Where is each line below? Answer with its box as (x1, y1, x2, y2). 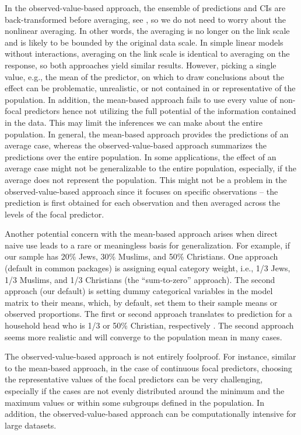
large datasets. (5, 419, 57, 431)
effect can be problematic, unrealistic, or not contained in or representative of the (5, 82, 296, 94)
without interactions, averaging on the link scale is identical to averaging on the (5, 47, 290, 60)
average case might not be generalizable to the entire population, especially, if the (5, 162, 296, 174)
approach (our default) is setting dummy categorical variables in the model (5, 285, 273, 297)
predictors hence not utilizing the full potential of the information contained (24, 105, 296, 117)
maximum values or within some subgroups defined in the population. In (5, 396, 264, 408)
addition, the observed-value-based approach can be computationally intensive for (5, 408, 296, 420)
